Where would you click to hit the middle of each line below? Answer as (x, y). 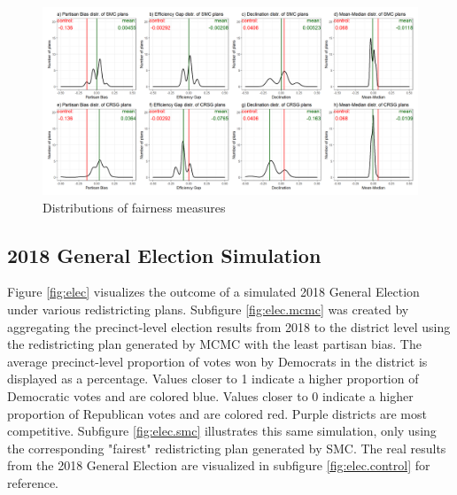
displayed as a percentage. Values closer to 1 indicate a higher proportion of (213, 379)
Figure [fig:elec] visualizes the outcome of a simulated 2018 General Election (213, 292)
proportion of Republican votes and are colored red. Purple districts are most (217, 413)
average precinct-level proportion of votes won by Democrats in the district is (217, 361)
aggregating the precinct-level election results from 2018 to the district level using (229, 326)
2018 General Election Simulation (164, 255)
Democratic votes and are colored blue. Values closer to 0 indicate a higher (210, 395)
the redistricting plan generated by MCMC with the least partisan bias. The (214, 344)
